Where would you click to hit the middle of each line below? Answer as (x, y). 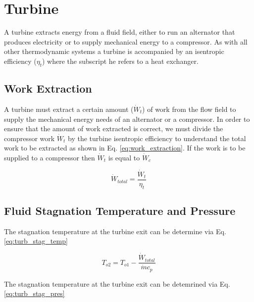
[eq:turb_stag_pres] (34, 293)
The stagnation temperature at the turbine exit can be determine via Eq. (115, 231)
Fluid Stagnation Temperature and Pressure (120, 210)
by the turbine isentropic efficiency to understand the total (157, 138)
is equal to (124, 157)
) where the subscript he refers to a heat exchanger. (120, 61)
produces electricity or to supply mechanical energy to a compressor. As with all (126, 41)
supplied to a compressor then (50, 157)
